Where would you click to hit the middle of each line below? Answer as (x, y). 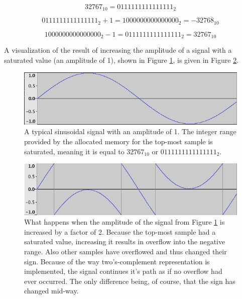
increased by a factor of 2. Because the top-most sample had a (120, 231)
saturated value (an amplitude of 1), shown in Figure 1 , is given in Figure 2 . (122, 60)
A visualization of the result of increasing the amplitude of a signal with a (118, 50)
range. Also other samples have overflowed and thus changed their (126, 251)
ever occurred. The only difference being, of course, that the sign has (130, 281)
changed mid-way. (51, 291)
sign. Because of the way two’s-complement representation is (117, 261)
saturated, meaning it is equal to (74, 151)
